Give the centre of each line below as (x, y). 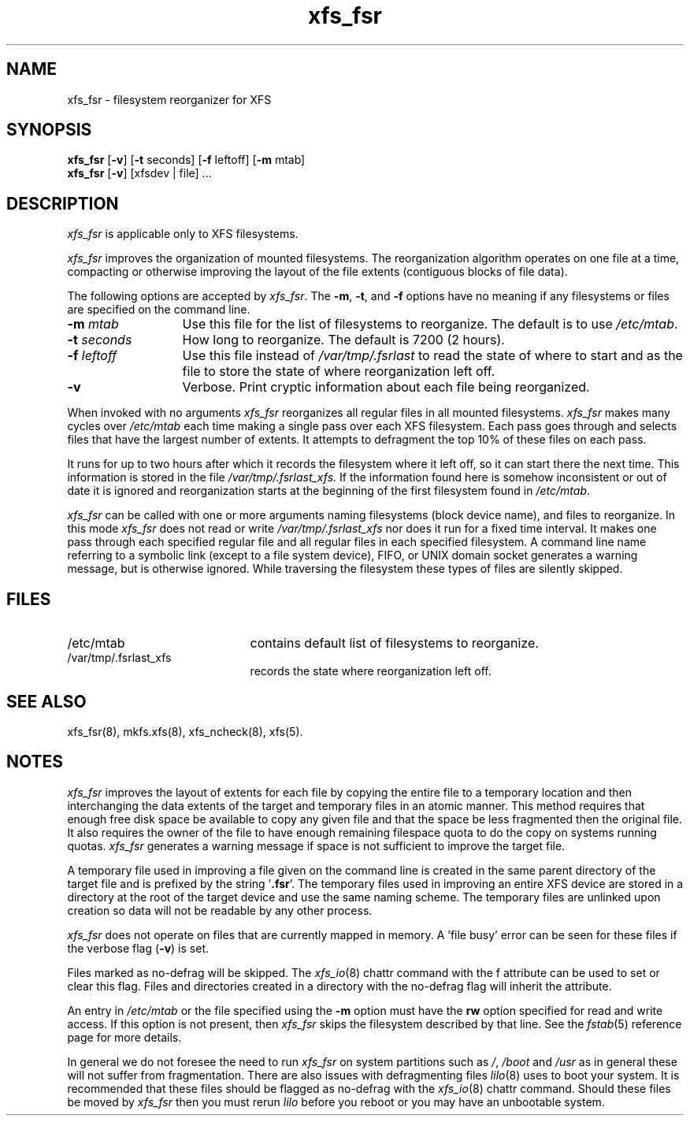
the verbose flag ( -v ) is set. (138, 948)
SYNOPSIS (49, 130)
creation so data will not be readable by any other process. (220, 910)
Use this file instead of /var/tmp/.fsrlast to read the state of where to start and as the (432, 356)
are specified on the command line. (159, 310)
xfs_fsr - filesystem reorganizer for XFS (169, 99)
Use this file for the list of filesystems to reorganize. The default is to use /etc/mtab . (430, 324)
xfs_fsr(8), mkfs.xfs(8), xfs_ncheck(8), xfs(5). (185, 731)
